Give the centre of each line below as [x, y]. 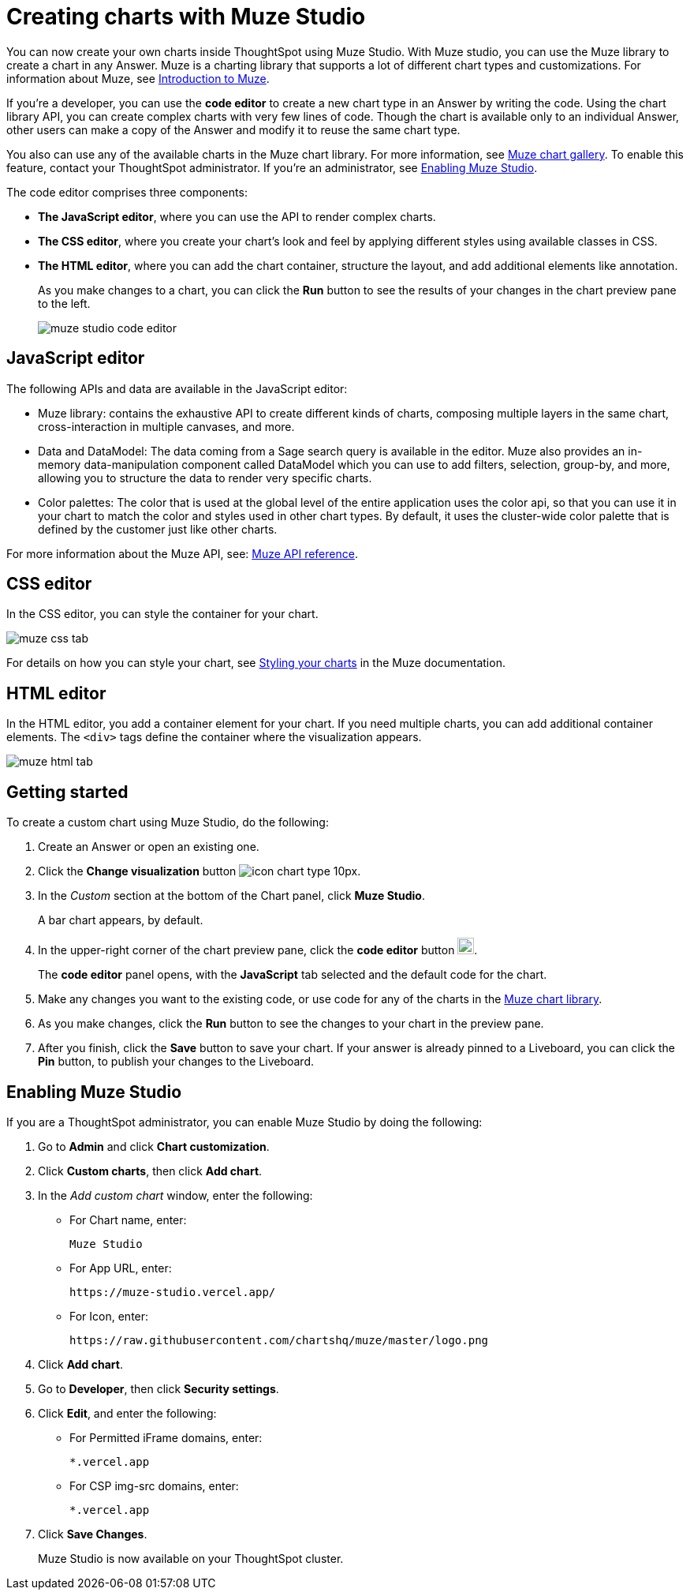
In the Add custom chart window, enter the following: [175, 1195]
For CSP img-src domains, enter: [154, 1485]
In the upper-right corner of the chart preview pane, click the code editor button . [258, 950]
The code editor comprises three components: [127, 192]
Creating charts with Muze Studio [186, 17]
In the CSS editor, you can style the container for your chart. [162, 614]
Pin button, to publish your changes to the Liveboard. [176, 1062]
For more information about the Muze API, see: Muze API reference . [182, 553]
